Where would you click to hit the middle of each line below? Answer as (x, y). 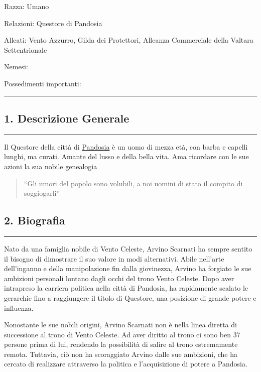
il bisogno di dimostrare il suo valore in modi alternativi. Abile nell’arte (114, 258)
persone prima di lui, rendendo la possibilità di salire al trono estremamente (121, 344)
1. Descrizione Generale (67, 118)
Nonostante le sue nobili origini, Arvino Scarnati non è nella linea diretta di (120, 325)
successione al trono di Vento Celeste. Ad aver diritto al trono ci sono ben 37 (122, 334)
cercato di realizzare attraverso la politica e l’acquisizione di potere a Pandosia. (126, 364)
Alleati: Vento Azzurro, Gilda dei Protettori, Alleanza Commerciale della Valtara (129, 40)
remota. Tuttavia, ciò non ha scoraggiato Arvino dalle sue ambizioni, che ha (121, 354)
